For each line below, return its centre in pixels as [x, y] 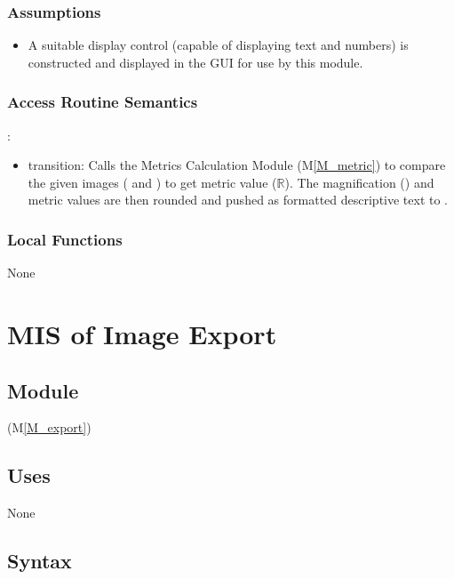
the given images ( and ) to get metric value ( [152, 182]
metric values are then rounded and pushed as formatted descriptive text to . [238, 200]
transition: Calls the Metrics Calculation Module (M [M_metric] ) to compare [237, 165]
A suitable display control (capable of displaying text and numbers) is [218, 45]
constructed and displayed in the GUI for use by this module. [195, 62]
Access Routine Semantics [103, 102]
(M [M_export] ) [49, 427]
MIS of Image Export [142, 334]
